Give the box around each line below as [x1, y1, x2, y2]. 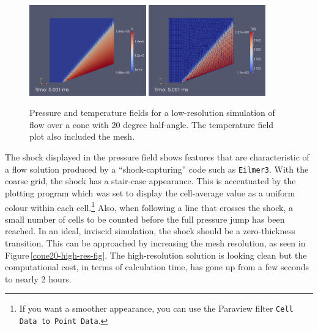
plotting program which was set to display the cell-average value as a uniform [5, 186, 295, 199]
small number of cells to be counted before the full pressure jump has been [5, 212, 285, 225]
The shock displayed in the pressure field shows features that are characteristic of [5, 151, 309, 163]
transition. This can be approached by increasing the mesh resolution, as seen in [5, 236, 306, 249]
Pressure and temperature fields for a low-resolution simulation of [29, 106, 275, 119]
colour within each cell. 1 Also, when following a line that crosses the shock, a [5, 199, 294, 213]
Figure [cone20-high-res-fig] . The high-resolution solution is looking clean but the [5, 248, 307, 261]
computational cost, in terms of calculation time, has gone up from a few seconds [5, 260, 309, 273]
